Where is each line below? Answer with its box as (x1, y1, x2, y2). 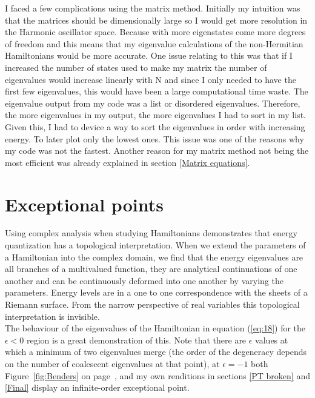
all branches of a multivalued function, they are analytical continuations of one (5, 262, 297, 275)
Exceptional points (5, 191, 164, 216)
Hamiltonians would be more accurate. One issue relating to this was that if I (5, 49, 293, 62)
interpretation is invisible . (5, 310, 100, 322)
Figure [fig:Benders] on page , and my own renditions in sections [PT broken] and (5, 369, 310, 382)
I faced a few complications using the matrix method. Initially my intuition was (5, 2, 300, 14)
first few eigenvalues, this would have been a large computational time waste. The (5, 85, 308, 98)
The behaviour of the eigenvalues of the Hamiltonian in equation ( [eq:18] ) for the (5, 322, 306, 334)
